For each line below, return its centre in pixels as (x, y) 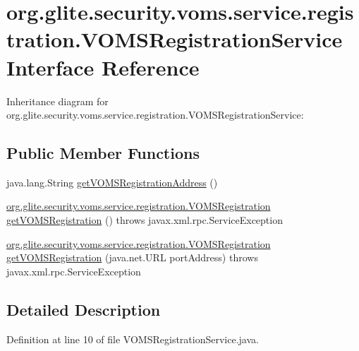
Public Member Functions (103, 153)
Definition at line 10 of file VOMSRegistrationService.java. (133, 339)
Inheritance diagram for (57, 101)
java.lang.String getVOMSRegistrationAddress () (112, 182)
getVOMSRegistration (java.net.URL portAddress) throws (132, 257)
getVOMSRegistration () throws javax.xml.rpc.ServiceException (145, 220)
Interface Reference (103, 67)
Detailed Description (84, 309)
